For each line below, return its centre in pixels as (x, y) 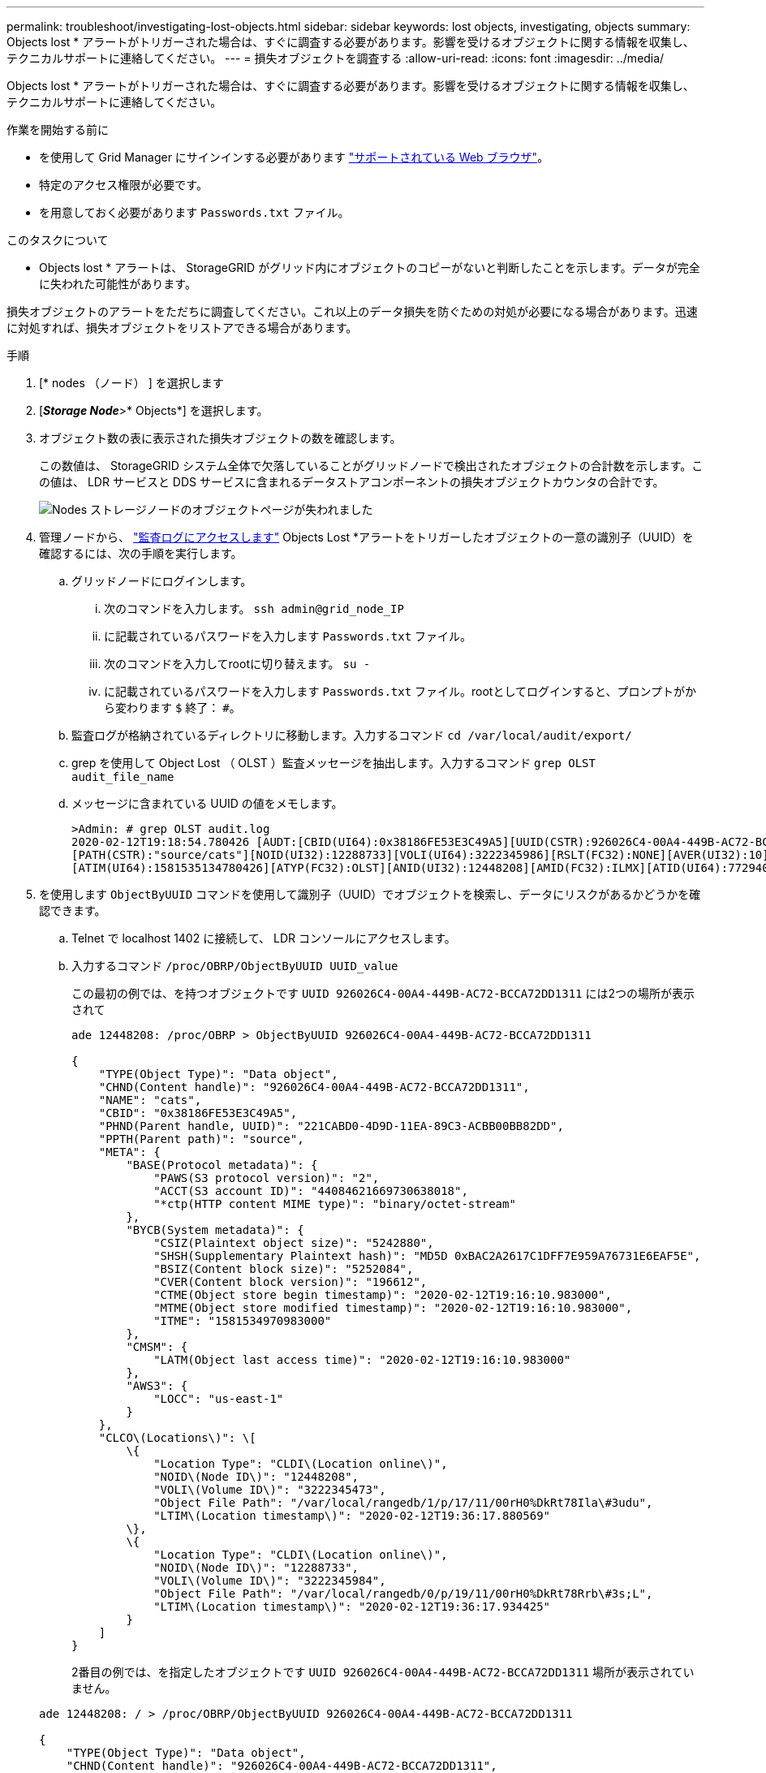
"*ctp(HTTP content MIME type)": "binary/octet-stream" (335, 1204)
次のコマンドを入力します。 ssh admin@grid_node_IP (254, 608)
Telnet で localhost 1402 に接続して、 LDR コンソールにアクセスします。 (264, 938)
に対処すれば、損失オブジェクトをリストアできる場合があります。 (182, 328)
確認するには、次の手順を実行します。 (141, 553)
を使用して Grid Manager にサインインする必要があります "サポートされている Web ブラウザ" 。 (294, 157)
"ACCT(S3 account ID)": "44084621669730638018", (311, 1191)
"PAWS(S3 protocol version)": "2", (267, 1178)
